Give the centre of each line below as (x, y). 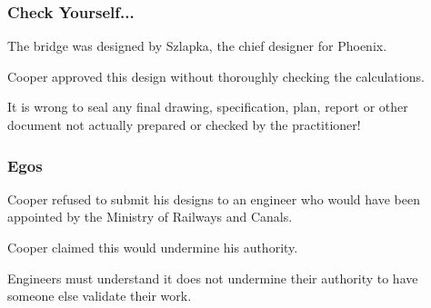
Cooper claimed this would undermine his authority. (153, 247)
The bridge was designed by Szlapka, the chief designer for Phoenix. (197, 46)
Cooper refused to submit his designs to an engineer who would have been (214, 199)
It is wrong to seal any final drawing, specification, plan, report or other (208, 107)
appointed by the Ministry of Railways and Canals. (150, 217)
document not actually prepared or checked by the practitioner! (184, 124)
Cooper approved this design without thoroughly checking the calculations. (216, 76)
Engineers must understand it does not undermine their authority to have (213, 278)
